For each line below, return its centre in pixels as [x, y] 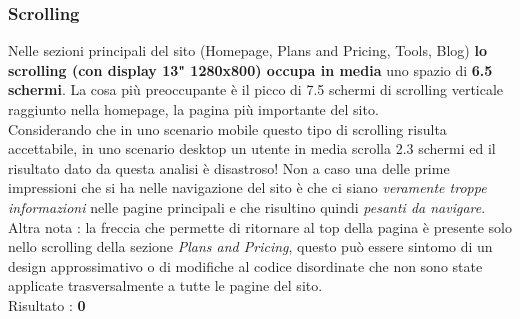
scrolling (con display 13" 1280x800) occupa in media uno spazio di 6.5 [250, 69]
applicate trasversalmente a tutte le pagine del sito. [165, 285]
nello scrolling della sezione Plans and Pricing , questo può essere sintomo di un [250, 246]
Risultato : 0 [47, 304]
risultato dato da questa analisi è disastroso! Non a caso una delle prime [229, 167]
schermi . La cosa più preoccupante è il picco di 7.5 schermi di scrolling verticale [256, 89]
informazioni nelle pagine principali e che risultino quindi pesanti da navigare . [247, 206]
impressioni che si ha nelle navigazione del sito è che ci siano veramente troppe [247, 187]
